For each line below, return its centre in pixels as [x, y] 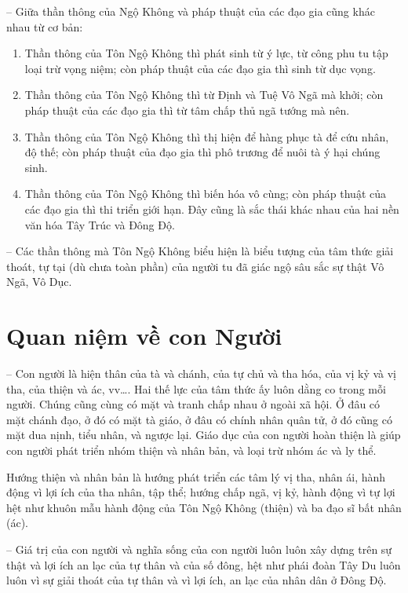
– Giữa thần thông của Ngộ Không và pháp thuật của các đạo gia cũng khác [191, 11]
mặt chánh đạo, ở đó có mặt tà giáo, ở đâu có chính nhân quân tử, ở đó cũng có [199, 419]
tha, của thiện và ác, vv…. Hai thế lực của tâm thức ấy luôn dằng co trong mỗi [196, 388]
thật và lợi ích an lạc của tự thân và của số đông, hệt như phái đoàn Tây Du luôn [204, 564]
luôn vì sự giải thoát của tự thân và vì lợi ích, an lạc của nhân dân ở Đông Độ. [197, 580]
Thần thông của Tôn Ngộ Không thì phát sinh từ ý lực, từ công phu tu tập [206, 53]
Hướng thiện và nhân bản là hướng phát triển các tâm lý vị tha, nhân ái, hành [196, 476]
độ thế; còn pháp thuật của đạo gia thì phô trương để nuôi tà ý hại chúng [202, 152]
